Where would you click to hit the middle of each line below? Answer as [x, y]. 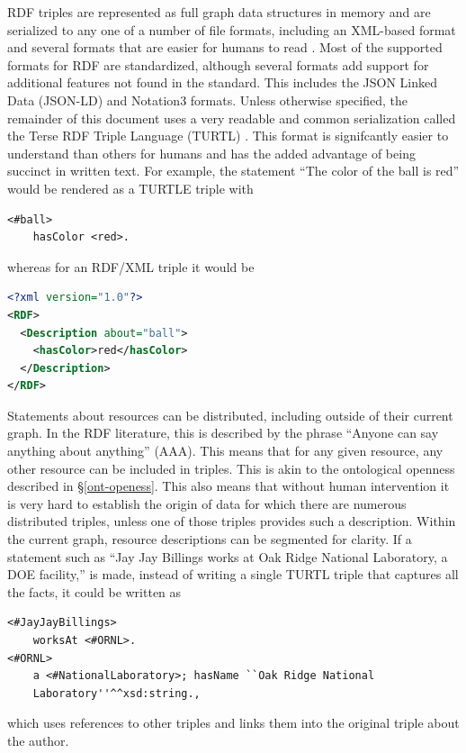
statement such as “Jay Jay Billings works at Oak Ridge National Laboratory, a [228, 556]
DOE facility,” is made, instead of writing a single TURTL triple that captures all [233, 574]
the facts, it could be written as [94, 591]
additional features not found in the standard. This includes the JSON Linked [223, 82]
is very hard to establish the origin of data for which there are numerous [207, 503]
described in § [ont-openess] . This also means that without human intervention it [229, 486]
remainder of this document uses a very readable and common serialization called [232, 118]
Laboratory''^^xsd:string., [116, 693]
